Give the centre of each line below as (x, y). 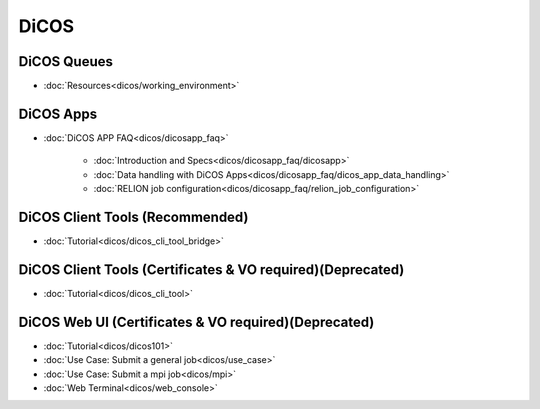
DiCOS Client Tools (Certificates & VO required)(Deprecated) (211, 269)
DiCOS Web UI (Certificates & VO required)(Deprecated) (196, 321)
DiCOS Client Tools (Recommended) (133, 216)
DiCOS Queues (66, 61)
